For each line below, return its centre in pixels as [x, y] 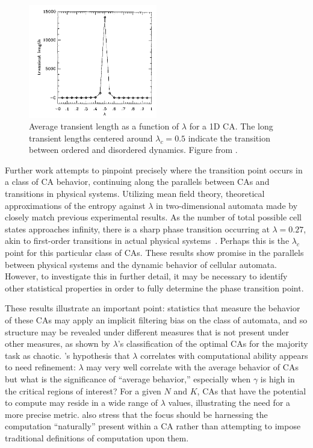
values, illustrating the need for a [229, 403]
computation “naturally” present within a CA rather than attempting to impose [153, 426]
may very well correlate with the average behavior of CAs [192, 367]
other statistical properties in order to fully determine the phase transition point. [154, 288]
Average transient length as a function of [104, 126]
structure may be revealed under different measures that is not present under [147, 331]
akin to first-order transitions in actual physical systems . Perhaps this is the [147, 241]
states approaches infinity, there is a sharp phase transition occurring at [137, 229]
